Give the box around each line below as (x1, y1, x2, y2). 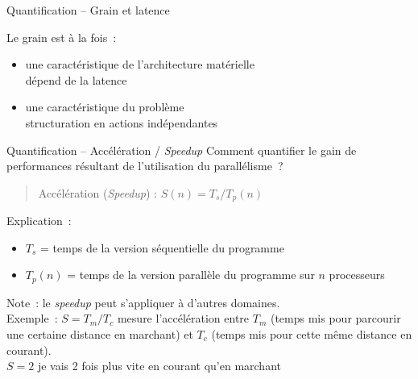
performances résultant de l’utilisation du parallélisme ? (6, 157, 283, 174)
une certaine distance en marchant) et (6, 326, 193, 343)
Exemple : (6, 310, 58, 327)
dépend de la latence (25, 71, 127, 88)
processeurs (329, 266, 385, 283)
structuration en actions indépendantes (25, 114, 218, 131)
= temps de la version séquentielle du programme (40, 239, 284, 256)
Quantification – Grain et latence (6, 2, 170, 18)
